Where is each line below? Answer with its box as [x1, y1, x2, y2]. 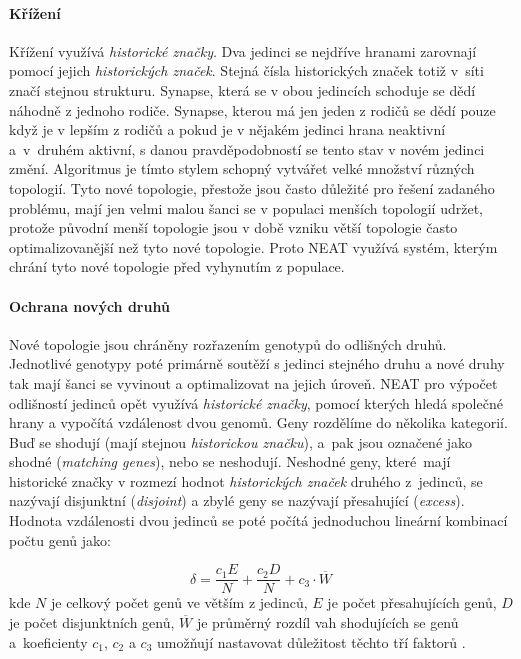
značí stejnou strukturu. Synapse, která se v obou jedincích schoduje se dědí [9, 79, 476, 100]
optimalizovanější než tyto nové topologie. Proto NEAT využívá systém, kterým [9, 236, 498, 257]
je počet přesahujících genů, [327, 592, 497, 613]
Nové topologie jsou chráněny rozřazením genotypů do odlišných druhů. [9, 333, 447, 354]
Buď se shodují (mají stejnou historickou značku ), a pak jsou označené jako [9, 431, 473, 452]
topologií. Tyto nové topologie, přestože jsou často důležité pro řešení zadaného [9, 177, 495, 198]
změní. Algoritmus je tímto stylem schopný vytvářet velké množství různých [9, 158, 475, 179]
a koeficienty [9, 631, 88, 652]
